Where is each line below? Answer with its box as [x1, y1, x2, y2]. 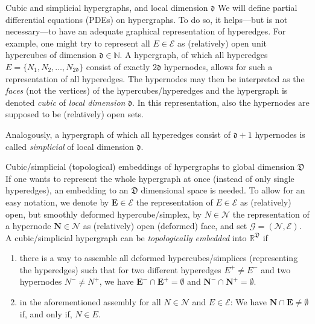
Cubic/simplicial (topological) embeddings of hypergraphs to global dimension [5, 160, 295, 173]
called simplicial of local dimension [5, 140, 134, 152]
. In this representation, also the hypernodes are [132, 96, 310, 108]
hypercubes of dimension [5, 48, 97, 61]
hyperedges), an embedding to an [5, 184, 129, 196]
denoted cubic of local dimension [5, 96, 126, 108]
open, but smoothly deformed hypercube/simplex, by [5, 207, 202, 220]
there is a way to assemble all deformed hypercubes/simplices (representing [19, 251, 298, 264]
